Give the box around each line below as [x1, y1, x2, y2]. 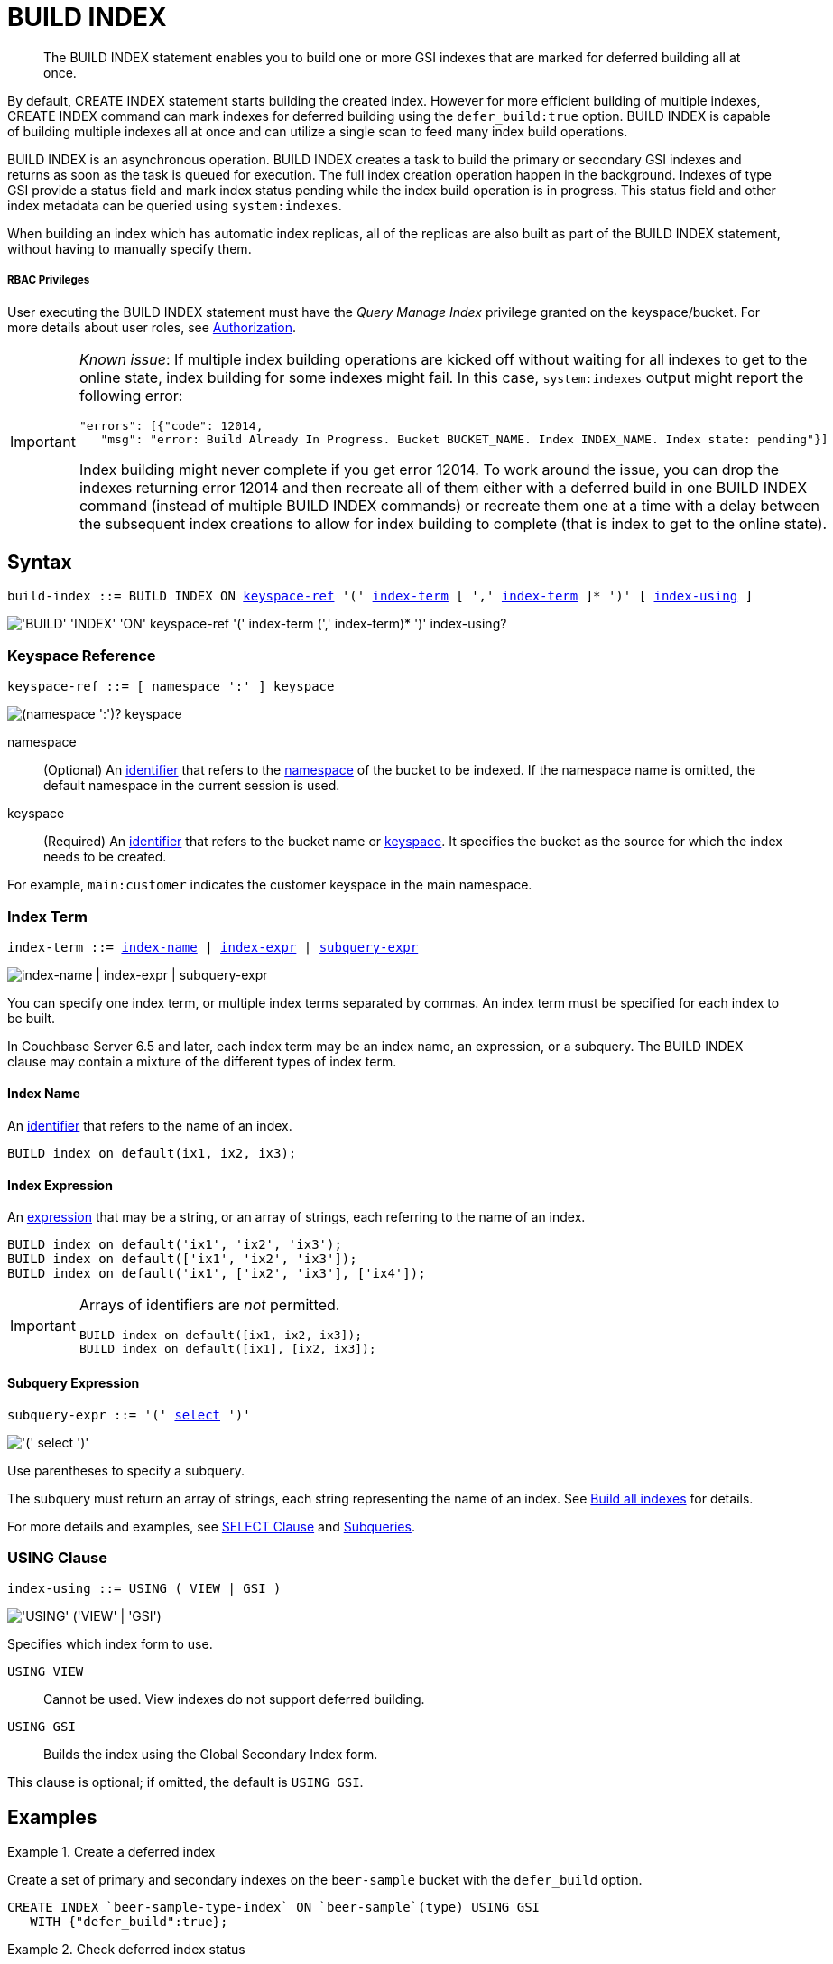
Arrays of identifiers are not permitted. [79, 1296, 340, 1315]
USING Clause [7, 1548, 108, 1567]
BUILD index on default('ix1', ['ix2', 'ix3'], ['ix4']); [7, 1266, 426, 1281]
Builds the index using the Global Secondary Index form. [43, 1746, 378, 1763]
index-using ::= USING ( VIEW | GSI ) [7, 1581, 282, 1596]
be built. [7, 1010, 56, 1026]
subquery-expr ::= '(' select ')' [7, 1407, 251, 1422]
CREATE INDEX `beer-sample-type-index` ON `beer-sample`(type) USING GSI [7, 1900, 541, 1915]
